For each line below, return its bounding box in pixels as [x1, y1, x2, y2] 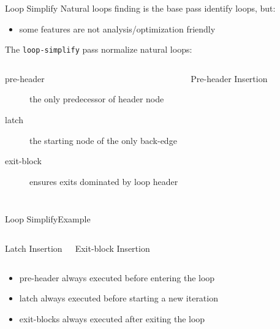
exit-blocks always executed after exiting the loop [19, 312, 205, 325]
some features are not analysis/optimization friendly [19, 22, 216, 35]
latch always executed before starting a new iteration [19, 292, 218, 304]
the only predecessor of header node [29, 93, 164, 105]
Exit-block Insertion [75, 242, 150, 254]
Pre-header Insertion [191, 72, 268, 85]
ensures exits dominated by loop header [29, 175, 178, 187]
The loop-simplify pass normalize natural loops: [5, 43, 192, 56]
